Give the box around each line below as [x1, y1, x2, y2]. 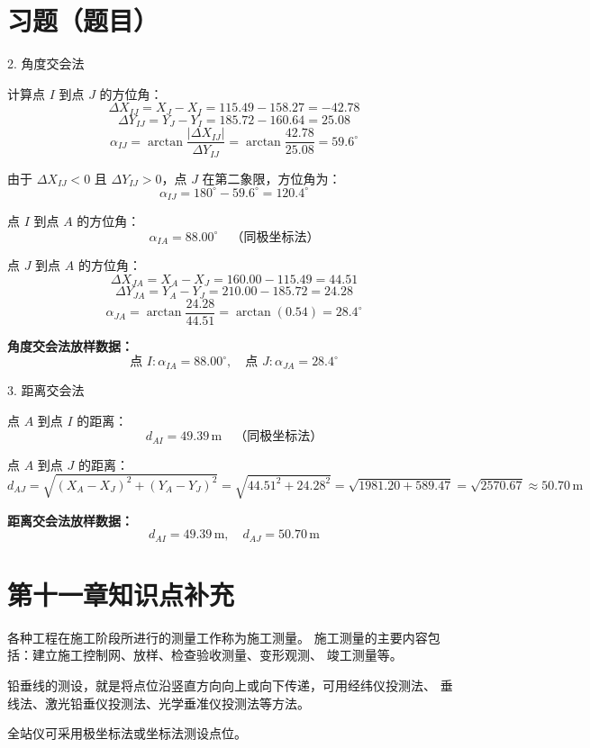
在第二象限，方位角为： [202, 168, 341, 187]
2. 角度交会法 [7, 54, 85, 73]
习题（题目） [7, 2, 159, 39]
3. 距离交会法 [7, 380, 85, 399]
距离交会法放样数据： [7, 510, 133, 529]
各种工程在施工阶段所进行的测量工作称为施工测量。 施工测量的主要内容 [7, 627, 428, 646]
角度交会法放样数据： [7, 336, 133, 355]
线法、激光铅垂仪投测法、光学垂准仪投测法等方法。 [7, 693, 310, 712]
